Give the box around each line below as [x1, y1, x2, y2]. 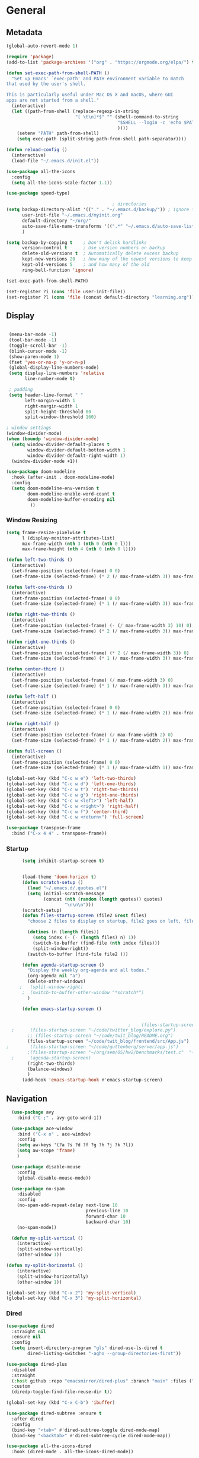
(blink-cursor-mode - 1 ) [8, 348, 68, 354]
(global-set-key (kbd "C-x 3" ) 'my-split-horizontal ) [6, 1295, 142, 1302]
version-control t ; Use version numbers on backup [21, 245, 166, 251]
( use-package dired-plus [6, 1361, 68, 1367]
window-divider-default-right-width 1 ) [27, 453, 126, 459]
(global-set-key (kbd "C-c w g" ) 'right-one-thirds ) [6, 792, 139, 798]
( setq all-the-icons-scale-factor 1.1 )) [11, 180, 113, 186]
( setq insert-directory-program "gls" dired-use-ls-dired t [11, 1345, 163, 1351]
